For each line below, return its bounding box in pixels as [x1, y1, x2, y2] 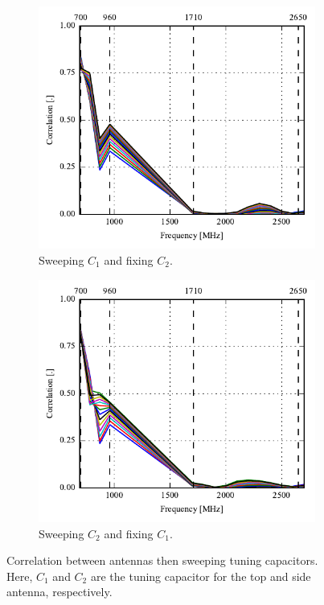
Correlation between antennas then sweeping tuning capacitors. [6, 552, 318, 569]
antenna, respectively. [6, 583, 113, 600]
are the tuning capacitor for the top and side [90, 567, 311, 584]
